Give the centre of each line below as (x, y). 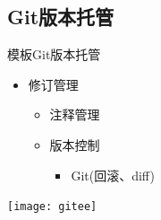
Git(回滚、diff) (113, 175)
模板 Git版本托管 (54, 54)
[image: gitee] (52, 207)
